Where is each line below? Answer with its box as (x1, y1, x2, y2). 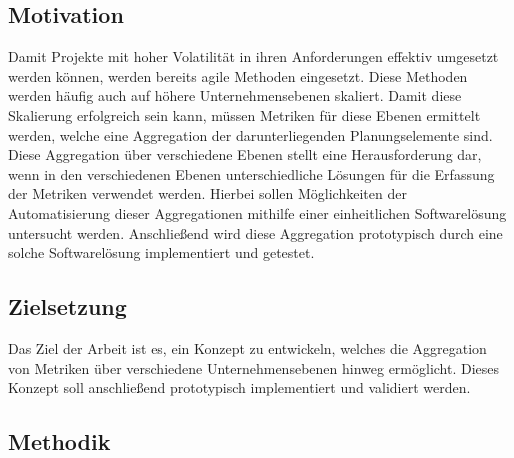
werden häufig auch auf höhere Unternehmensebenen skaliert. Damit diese (8, 85, 462, 106)
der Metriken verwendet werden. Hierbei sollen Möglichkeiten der (8, 183, 407, 204)
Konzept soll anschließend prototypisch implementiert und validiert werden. (8, 377, 471, 398)
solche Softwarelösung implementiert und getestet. (8, 242, 315, 263)
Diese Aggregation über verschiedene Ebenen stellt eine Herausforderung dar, (8, 144, 482, 165)
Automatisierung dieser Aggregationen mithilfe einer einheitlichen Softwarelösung (8, 202, 507, 223)
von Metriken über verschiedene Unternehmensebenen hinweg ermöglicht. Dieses (8, 357, 500, 378)
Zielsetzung (8, 291, 127, 322)
